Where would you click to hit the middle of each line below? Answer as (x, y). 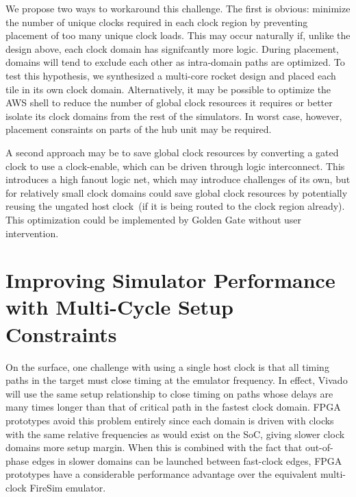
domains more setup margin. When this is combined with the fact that (154, 447)
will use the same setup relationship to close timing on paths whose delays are (169, 393)
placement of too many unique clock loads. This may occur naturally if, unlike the (178, 35)
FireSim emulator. (68, 487)
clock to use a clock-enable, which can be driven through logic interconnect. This (175, 166)
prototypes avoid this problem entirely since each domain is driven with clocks (170, 420)
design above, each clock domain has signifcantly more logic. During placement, (172, 48)
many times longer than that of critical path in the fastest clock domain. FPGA (173, 407)
